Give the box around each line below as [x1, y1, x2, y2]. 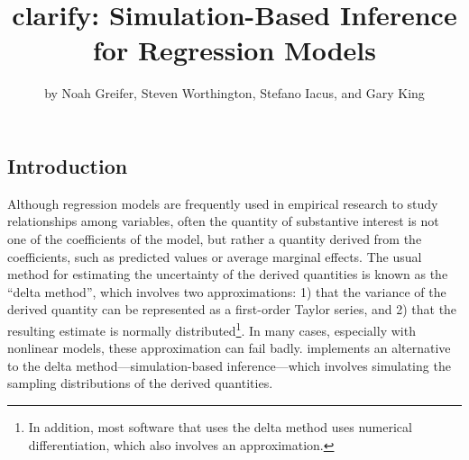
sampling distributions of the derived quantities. [7, 374, 273, 392]
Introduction [7, 151, 128, 179]
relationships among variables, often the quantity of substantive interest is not [7, 212, 439, 230]
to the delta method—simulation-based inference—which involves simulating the [7, 356, 451, 374]
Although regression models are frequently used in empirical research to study [7, 194, 438, 212]
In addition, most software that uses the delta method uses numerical [28, 417, 412, 436]
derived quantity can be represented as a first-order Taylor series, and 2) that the [7, 300, 457, 319]
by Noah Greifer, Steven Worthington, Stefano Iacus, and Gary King [44, 84, 425, 103]
